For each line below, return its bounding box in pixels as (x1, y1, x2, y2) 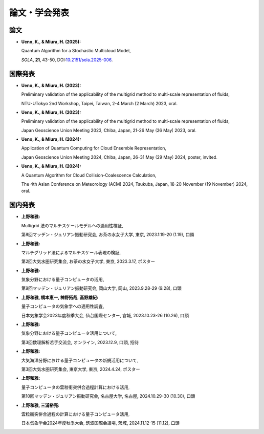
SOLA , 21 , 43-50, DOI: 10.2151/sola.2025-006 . (21, 57, 113, 63)
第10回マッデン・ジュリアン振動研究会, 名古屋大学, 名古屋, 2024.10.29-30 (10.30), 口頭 (21, 393, 196, 399)
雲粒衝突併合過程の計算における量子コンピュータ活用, (21, 411, 130, 417)
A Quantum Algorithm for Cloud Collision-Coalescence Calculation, (21, 172, 156, 178)
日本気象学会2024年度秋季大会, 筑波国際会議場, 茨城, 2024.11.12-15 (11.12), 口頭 (21, 420, 180, 426)
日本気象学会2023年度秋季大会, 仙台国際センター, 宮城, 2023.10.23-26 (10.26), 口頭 (21, 312, 189, 318)
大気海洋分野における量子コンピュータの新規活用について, (21, 357, 138, 363)
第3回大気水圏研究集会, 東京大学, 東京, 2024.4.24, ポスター (21, 366, 140, 372)
